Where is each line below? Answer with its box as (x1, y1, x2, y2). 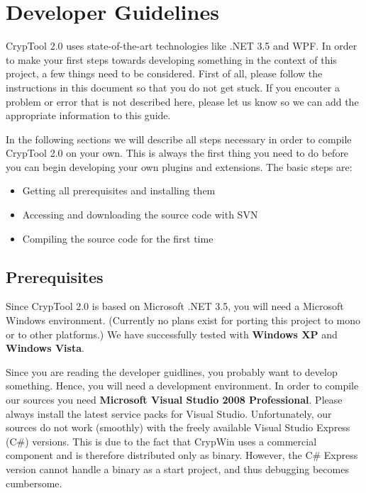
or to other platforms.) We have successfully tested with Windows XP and (6, 326, 338, 341)
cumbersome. (6, 475, 62, 490)
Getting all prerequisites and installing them (22, 183, 216, 198)
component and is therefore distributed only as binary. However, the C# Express (6, 448, 358, 462)
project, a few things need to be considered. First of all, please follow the (6, 66, 323, 81)
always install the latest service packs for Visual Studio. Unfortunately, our (6, 406, 332, 421)
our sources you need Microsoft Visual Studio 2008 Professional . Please (6, 392, 343, 407)
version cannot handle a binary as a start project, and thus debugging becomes (6, 461, 349, 476)
